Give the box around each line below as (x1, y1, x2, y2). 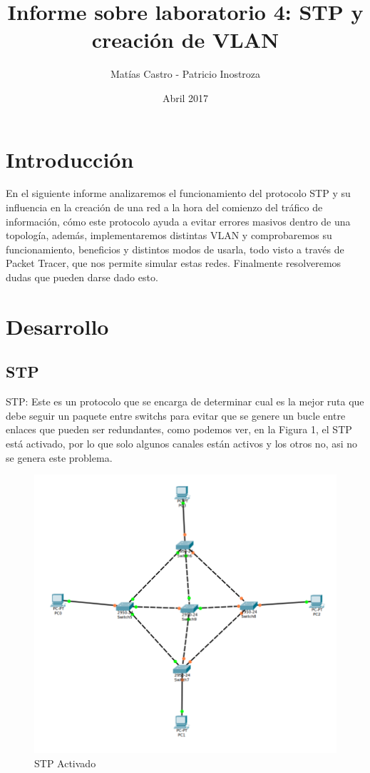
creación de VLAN (91, 25, 279, 54)
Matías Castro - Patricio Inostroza (110, 66, 261, 81)
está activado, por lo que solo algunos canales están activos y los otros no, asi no (6, 435, 358, 450)
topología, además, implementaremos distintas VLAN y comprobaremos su (6, 228, 332, 243)
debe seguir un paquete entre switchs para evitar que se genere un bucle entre (6, 408, 346, 423)
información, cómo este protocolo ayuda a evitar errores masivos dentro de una (6, 213, 351, 228)
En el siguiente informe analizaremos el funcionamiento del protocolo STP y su (6, 186, 351, 201)
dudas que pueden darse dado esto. (6, 270, 158, 284)
